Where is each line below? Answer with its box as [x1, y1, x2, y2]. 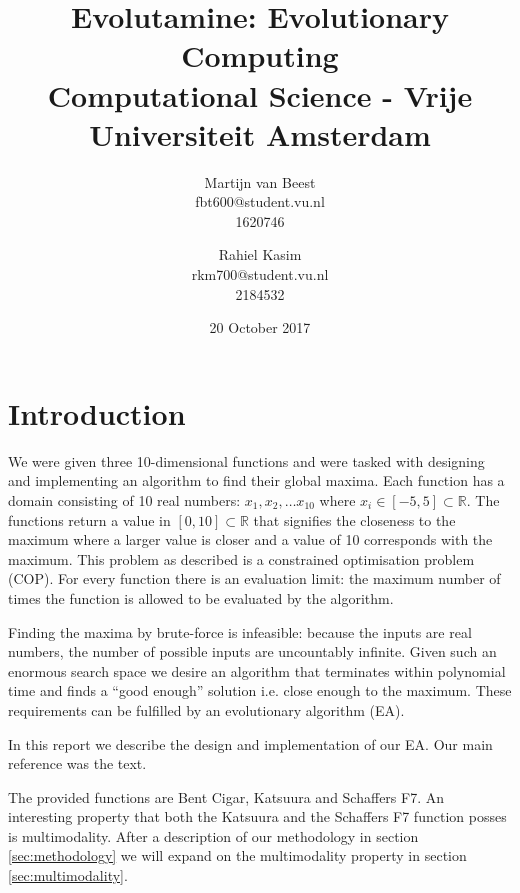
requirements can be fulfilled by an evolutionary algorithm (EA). [8, 699, 405, 720]
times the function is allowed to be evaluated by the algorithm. [8, 587, 394, 608]
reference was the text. [8, 753, 147, 774]
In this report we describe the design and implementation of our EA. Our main [8, 733, 493, 754]
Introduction [8, 392, 186, 433]
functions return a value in [8, 509, 171, 530]
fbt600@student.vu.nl [195, 191, 325, 212]
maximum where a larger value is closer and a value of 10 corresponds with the [8, 529, 493, 550]
